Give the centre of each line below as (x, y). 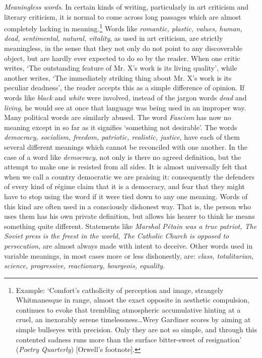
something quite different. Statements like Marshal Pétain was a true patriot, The (130, 226)
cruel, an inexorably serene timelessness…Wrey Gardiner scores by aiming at (133, 319)
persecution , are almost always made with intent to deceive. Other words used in (128, 245)
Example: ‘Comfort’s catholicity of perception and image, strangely (120, 290)
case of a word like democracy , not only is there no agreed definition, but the (123, 157)
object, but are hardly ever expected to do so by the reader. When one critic (122, 58)
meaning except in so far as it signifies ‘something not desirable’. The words (121, 127)
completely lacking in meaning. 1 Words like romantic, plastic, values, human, (123, 27)
